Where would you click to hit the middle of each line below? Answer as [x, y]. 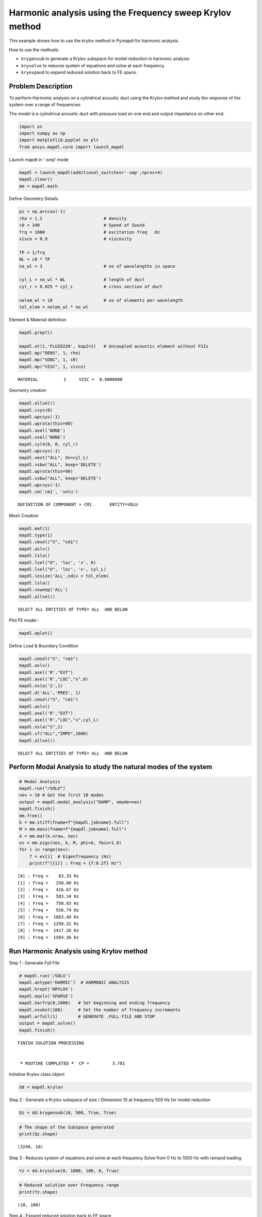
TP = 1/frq [32, 252]
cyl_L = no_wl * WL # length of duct [82, 280]
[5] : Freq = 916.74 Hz [49, 910]
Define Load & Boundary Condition [44, 645]
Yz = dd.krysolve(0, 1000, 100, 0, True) [69, 1171]
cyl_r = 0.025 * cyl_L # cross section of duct [91, 286]
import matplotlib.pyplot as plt [59, 140]
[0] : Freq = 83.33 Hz [49, 876]
